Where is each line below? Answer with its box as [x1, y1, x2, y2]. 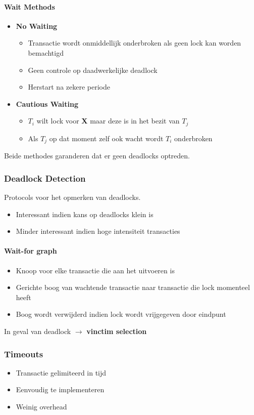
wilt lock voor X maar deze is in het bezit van [36, 115, 180, 126]
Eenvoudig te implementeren [16, 384, 105, 395]
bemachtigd [28, 47, 64, 58]
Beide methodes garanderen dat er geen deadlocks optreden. [4, 150, 190, 161]
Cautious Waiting [16, 98, 78, 109]
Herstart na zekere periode [28, 81, 110, 92]
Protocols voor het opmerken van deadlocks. [4, 192, 141, 202]
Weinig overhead [16, 401, 67, 412]
